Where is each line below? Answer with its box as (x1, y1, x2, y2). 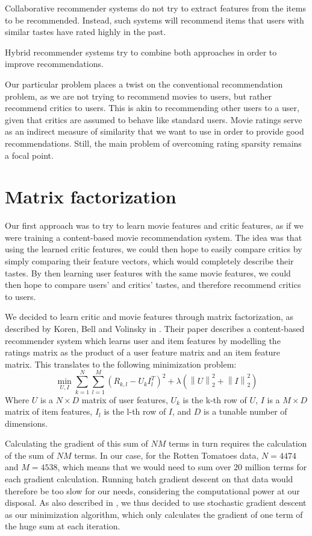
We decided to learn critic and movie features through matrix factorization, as (5, 310, 294, 323)
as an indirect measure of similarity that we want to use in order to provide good (5, 125, 304, 138)
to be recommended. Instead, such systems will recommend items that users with (5, 13, 304, 26)
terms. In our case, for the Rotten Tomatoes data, (74, 448, 259, 461)
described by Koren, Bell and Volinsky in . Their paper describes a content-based (5, 322, 305, 334)
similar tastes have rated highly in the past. (5, 25, 166, 38)
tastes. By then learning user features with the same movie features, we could (5, 266, 291, 279)
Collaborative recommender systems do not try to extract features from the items (5, 2, 306, 14)
